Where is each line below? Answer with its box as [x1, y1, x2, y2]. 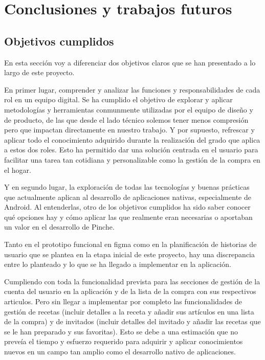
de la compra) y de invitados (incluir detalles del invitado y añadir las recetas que [4, 316, 261, 327]
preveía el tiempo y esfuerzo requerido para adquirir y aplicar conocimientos [4, 336, 243, 347]
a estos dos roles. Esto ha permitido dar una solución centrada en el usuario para [4, 144, 258, 155]
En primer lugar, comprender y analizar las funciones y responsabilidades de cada [4, 84, 260, 95]
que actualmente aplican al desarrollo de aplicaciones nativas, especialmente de [4, 191, 251, 202]
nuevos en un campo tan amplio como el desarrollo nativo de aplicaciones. [4, 346, 236, 357]
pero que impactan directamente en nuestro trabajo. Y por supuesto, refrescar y [4, 124, 255, 135]
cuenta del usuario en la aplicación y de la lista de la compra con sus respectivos [4, 286, 256, 297]
